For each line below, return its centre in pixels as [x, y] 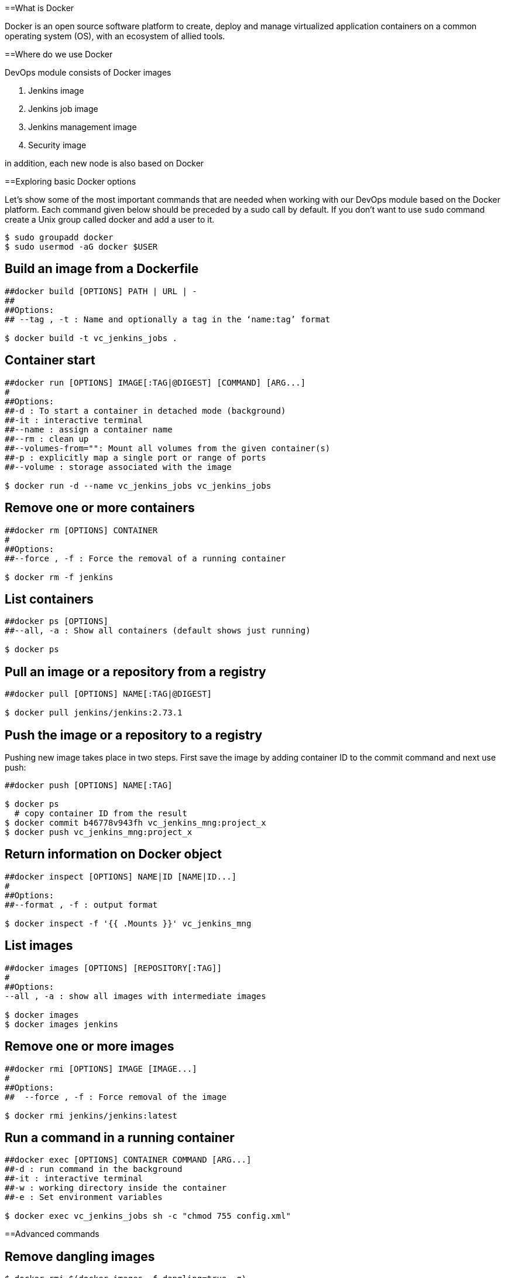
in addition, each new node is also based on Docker [104, 163]
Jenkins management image [83, 127]
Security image [57, 145]
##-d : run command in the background [94, 1169]
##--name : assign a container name [89, 429]
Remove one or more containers [100, 508]
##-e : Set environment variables [84, 1197]
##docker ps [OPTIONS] [57, 621]
